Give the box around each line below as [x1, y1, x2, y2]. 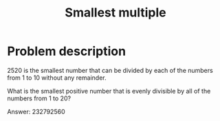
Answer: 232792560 [7, 107, 65, 115]
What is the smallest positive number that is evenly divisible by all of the [7, 87, 211, 95]
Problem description [7, 43, 126, 59]
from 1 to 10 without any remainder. [7, 74, 107, 82]
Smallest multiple [65, 5, 166, 21]
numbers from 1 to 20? [7, 94, 71, 102]
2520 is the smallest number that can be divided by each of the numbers [7, 66, 213, 74]
